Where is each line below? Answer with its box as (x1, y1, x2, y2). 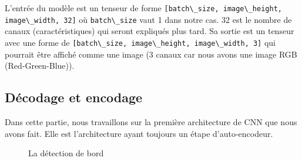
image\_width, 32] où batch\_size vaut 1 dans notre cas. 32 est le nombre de (5, 13, 292, 25)
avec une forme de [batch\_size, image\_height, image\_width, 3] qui (5, 36, 276, 48)
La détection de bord (28, 147, 104, 159)
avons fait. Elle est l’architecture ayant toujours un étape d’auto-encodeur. (5, 127, 273, 139)
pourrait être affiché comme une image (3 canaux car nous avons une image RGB (5, 48, 297, 60)
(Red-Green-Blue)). (5, 59, 75, 72)
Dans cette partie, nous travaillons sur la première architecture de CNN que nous (5, 115, 297, 128)
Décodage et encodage (5, 88, 143, 106)
